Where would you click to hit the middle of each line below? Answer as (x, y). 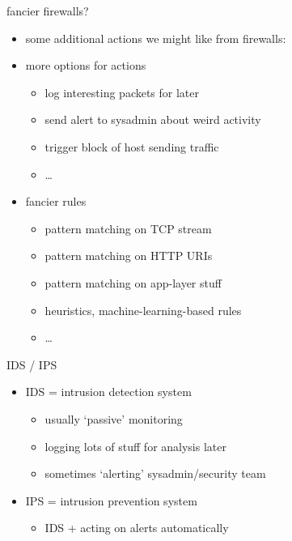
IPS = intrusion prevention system (111, 500)
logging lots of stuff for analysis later (135, 446)
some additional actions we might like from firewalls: (156, 38)
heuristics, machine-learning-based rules (143, 310)
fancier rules (56, 201)
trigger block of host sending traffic (132, 146)
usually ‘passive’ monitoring (114, 418)
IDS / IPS (32, 364)
